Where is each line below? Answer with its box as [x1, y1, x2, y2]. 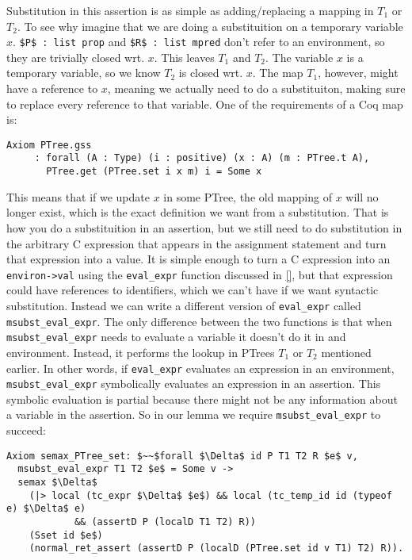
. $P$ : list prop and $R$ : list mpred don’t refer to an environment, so [13, 33, 385, 50]
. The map [252, 64, 303, 81]
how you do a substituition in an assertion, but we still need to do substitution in [6, 219, 402, 236]
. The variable [265, 48, 334, 65]
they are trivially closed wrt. [6, 48, 145, 65]
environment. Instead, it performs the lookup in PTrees [6, 343, 275, 360]
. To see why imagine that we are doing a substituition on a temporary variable [17, 17, 403, 34]
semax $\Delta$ [17, 477, 97, 489]
